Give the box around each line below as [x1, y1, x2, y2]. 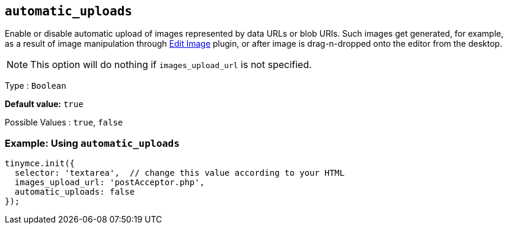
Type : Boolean [5, 80, 66, 91]
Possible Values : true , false [5, 117, 123, 128]
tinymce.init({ [5, 159, 75, 169]
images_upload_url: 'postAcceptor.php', [14, 178, 205, 188]
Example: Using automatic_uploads [5, 137, 180, 149]
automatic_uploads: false [14, 187, 135, 197]
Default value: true [5, 99, 84, 109]
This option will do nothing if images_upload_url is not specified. [30, 59, 312, 71]
